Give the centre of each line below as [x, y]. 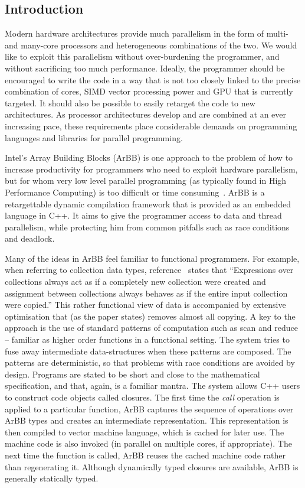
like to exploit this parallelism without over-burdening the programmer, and [142, 56]
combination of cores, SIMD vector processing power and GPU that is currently [149, 91]
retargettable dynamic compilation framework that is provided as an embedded [148, 204]
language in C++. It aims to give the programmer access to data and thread [143, 215]
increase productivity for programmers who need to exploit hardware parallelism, [151, 169]
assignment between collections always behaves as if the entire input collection [146, 293]
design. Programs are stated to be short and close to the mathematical [132, 374]
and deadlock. [30, 238]
